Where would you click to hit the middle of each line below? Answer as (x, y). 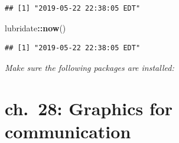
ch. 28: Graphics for (89, 108)
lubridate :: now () (35, 27)
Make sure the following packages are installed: (89, 67)
